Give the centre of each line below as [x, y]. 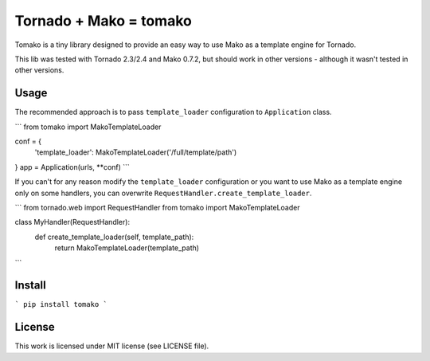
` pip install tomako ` [61, 304]
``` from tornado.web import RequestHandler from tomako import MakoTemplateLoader [157, 207]
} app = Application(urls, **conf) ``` [72, 167]
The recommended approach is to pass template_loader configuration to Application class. [173, 112]
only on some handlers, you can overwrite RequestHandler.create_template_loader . [163, 193]
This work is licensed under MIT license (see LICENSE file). [112, 346]
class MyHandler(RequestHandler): [72, 222]
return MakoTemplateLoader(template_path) [127, 248]
